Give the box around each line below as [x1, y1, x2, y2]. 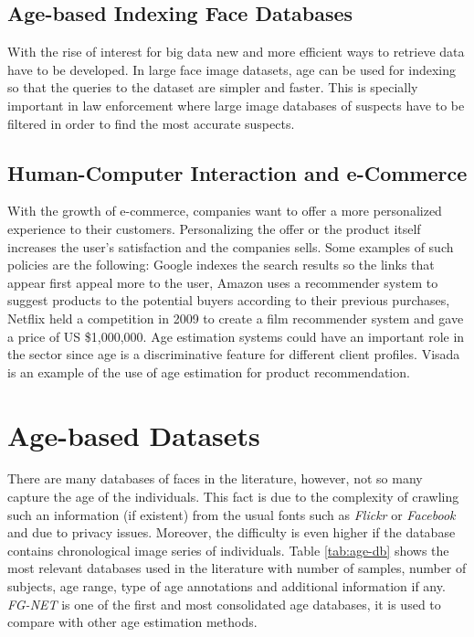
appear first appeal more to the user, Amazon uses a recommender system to [7, 272, 438, 292]
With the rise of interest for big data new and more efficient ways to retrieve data [7, 42, 465, 61]
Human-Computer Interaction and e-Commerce [7, 158, 468, 186]
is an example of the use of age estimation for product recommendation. [7, 362, 410, 381]
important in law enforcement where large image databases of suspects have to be [7, 95, 465, 114]
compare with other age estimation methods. [7, 612, 258, 632]
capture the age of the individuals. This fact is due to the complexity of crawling [7, 487, 459, 506]
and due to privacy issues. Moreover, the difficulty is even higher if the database [7, 523, 456, 542]
